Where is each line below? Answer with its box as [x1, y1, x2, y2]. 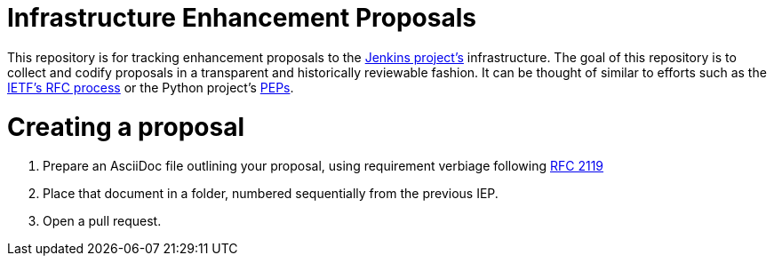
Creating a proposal [7, 111, 245, 142]
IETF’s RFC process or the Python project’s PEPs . [7, 79, 294, 95]
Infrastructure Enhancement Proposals [7, 3, 476, 33]
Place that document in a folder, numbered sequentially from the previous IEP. [43, 186, 499, 202]
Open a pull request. [43, 213, 162, 229]
